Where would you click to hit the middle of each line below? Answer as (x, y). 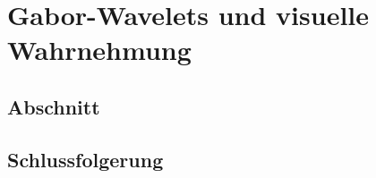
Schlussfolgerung (85, 159)
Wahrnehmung (99, 50)
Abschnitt (54, 106)
